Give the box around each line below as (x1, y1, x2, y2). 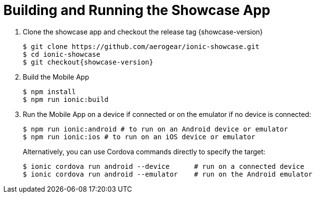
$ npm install (23, 87, 76, 96)
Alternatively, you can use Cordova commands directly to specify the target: (23, 147, 266, 156)
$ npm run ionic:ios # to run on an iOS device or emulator (23, 132, 256, 141)
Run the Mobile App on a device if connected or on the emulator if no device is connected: (23, 110, 311, 118)
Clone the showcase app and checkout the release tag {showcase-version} (23, 27, 263, 36)
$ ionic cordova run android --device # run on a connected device (23, 162, 304, 170)
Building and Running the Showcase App (3, 2, 271, 18)
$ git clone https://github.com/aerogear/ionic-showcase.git (23, 42, 259, 50)
